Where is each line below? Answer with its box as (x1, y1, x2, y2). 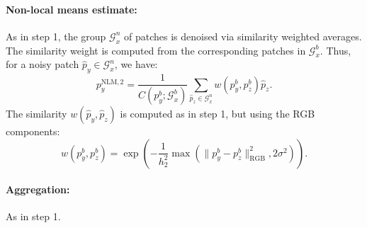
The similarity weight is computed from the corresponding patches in (6, 42, 306, 57)
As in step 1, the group (6, 28, 106, 43)
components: (6, 124, 60, 139)
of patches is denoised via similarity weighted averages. (123, 28, 362, 43)
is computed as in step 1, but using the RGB (120, 106, 315, 121)
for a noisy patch (6, 57, 79, 72)
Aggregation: (6, 182, 70, 197)
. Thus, (320, 42, 351, 57)
